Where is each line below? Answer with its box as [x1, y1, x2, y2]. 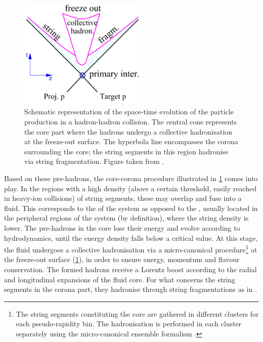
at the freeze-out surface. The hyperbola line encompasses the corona [24, 136, 238, 147]
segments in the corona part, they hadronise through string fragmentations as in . [4, 284, 257, 294]
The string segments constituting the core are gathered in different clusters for [16, 308, 259, 319]
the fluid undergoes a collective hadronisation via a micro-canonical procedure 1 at [4, 243, 257, 254]
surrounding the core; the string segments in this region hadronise [24, 146, 229, 156]
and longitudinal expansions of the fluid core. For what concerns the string [4, 274, 236, 284]
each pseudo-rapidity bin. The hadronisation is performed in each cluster [16, 318, 242, 329]
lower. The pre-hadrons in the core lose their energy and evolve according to [4, 222, 240, 233]
